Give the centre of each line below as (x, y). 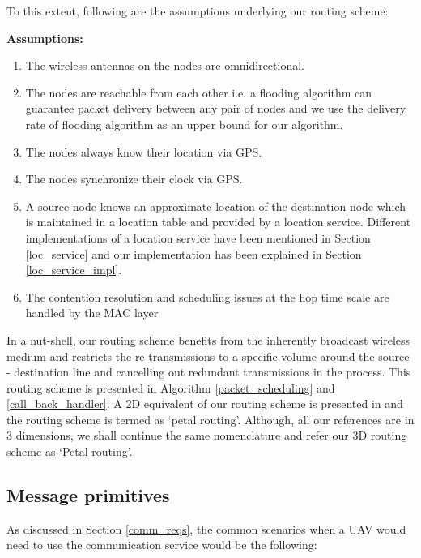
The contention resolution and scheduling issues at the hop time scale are (207, 296)
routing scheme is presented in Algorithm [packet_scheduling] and (171, 387)
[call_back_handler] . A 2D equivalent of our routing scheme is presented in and (205, 403)
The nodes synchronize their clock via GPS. (134, 179)
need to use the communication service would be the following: (162, 545)
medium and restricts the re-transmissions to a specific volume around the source (208, 356)
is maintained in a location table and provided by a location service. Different (218, 222)
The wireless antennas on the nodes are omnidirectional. (165, 65)
